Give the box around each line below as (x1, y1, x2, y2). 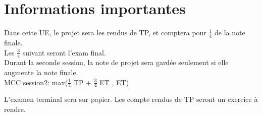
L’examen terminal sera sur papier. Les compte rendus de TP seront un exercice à (4, 94, 258, 104)
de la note (215, 27, 245, 38)
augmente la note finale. (4, 67, 78, 77)
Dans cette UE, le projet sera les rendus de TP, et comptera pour (4, 27, 206, 38)
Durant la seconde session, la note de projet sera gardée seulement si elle (4, 57, 229, 68)
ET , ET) (99, 77, 129, 87)
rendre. (4, 103, 26, 114)
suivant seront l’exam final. (22, 47, 106, 57)
